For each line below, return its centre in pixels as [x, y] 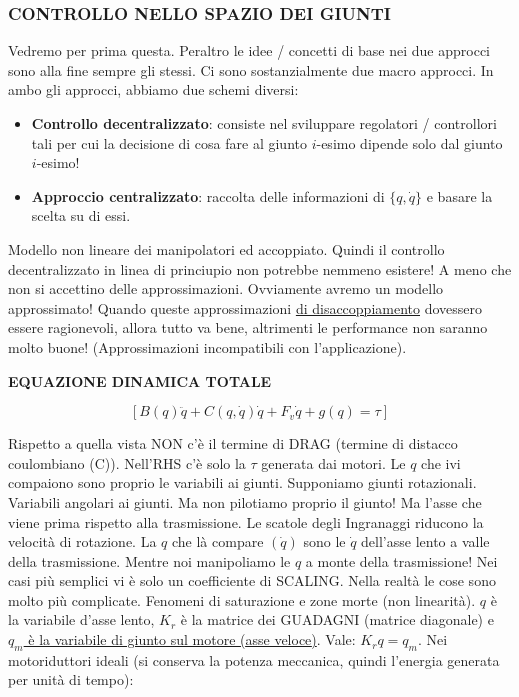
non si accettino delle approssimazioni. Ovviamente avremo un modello [226, 288]
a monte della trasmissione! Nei [401, 560]
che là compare [217, 541]
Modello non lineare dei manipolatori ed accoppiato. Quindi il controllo [226, 248]
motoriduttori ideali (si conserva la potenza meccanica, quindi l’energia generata [254, 659]
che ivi [441, 462]
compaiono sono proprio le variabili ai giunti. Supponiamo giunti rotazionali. [242, 482]
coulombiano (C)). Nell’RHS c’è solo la [127, 462]
